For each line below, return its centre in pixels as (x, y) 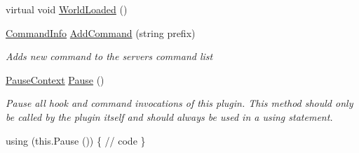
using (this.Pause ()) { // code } (76, 140)
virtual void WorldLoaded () (67, 9)
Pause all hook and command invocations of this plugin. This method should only (179, 103)
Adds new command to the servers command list (109, 56)
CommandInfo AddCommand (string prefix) (101, 32)
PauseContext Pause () (55, 79)
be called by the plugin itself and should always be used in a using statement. (169, 116)
